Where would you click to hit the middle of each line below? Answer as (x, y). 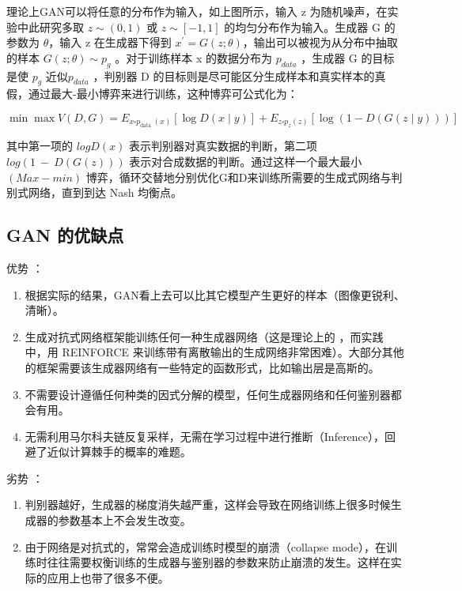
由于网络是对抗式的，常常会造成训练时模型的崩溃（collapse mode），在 (206, 546)
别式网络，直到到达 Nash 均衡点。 (95, 192)
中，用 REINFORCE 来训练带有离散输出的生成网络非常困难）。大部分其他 (214, 352)
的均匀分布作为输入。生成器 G (303, 26)
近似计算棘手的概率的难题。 (119, 452)
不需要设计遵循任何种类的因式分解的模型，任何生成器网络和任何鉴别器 (208, 394)
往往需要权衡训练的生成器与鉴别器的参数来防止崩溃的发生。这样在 (219, 562)
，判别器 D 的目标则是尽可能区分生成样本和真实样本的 (234, 75)
